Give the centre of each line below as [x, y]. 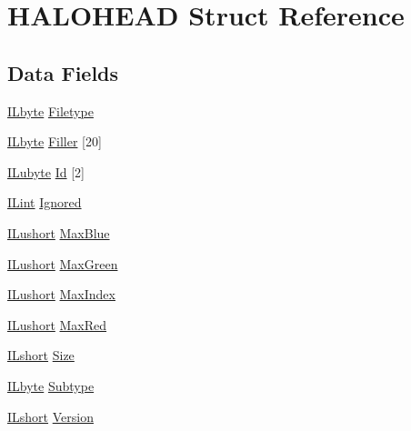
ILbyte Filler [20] [55, 141]
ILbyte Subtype [51, 385]
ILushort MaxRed [57, 324]
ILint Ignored [45, 202]
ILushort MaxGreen [63, 263]
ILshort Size [41, 355]
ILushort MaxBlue [59, 232]
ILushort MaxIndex [61, 294]
